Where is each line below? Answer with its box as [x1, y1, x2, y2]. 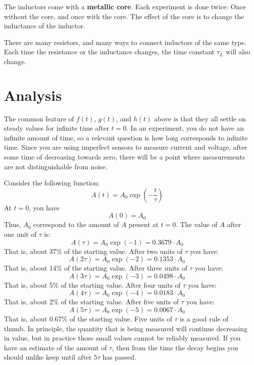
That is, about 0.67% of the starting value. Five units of [4, 314, 172, 323]
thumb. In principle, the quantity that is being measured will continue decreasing [4, 323, 248, 333]
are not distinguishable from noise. [4, 161, 108, 171]
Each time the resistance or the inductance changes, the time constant [4, 46, 215, 57]
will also [226, 46, 251, 57]
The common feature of [4, 113, 74, 123]
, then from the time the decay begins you [112, 342, 238, 352]
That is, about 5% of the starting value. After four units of [4, 279, 181, 290]
